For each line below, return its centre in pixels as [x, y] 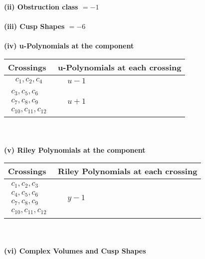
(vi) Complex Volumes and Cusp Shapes [75, 250]
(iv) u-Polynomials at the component [69, 46]
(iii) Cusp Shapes [34, 26]
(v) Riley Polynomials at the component [75, 149]
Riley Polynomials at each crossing [128, 171]
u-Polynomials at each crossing [120, 67]
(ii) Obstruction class [41, 6]
